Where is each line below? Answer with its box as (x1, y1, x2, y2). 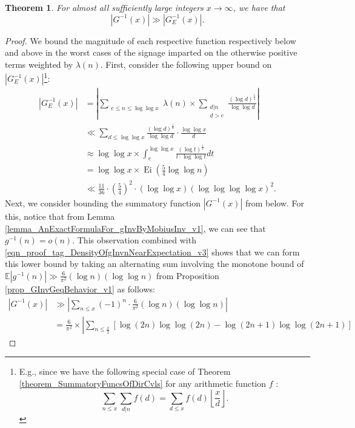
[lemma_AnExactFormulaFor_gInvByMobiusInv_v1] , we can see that (5, 222, 266, 234)
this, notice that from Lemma (5, 209, 115, 222)
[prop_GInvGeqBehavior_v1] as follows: (5, 282, 155, 295)
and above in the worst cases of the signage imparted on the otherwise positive (5, 46, 297, 59)
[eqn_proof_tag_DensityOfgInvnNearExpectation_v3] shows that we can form (5, 245, 300, 258)
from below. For (245, 196, 305, 209)
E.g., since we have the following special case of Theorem (19, 365, 231, 378)
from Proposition (156, 269, 219, 281)
